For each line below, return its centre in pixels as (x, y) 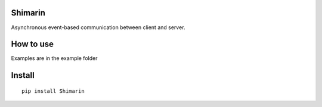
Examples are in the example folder (54, 58)
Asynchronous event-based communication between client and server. (98, 27)
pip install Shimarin (53, 91)
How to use (32, 44)
